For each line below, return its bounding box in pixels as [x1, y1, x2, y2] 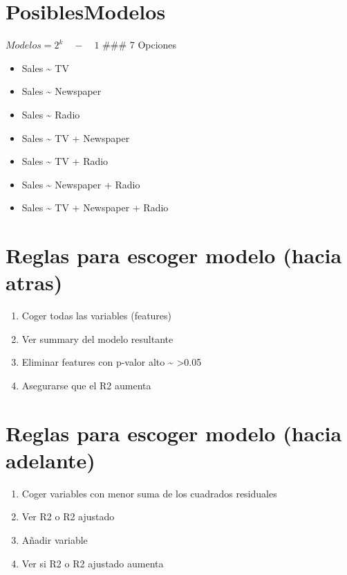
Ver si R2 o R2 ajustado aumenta [21, 556, 164, 570]
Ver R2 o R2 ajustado [21, 509, 115, 524]
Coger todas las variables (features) [21, 308, 172, 323]
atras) [6, 268, 63, 297]
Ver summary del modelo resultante [21, 331, 173, 346]
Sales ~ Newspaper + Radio [21, 177, 140, 191]
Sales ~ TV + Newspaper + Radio [21, 200, 169, 215]
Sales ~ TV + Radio [21, 154, 109, 168]
